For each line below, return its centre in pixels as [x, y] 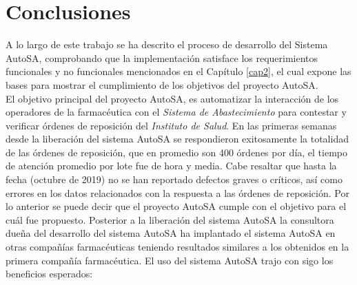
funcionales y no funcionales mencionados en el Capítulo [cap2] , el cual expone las [178, 71]
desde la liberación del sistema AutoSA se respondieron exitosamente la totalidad [177, 139]
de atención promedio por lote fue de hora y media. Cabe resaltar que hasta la [171, 166]
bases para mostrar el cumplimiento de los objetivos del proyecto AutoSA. [162, 84]
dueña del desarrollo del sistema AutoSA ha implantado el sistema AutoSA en [171, 233]
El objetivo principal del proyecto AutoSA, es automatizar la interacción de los [172, 98]
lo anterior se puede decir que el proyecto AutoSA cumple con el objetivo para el [176, 206]
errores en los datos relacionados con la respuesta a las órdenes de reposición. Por [177, 192]
